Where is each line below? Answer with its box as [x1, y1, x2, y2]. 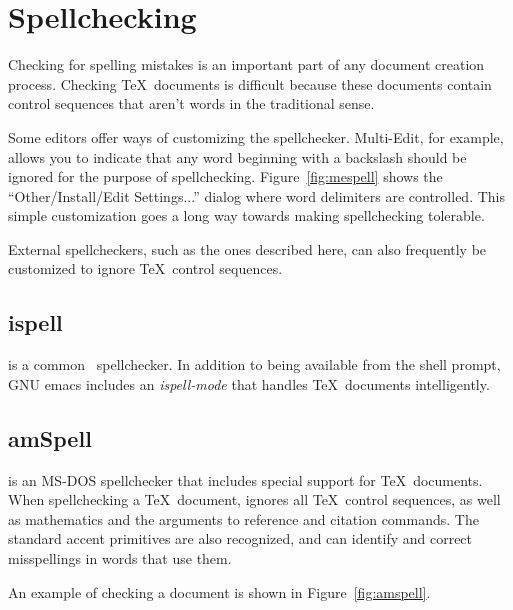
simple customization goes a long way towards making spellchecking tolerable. [8, 205, 485, 226]
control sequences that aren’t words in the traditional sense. [8, 93, 375, 114]
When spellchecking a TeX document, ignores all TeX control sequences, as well [8, 489, 501, 510]
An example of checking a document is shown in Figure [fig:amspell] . [8, 581, 431, 602]
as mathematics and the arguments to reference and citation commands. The [8, 508, 479, 529]
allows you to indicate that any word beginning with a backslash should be [8, 146, 467, 167]
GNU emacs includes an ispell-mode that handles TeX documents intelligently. [8, 373, 490, 394]
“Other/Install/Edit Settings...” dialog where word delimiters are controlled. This [8, 185, 505, 206]
